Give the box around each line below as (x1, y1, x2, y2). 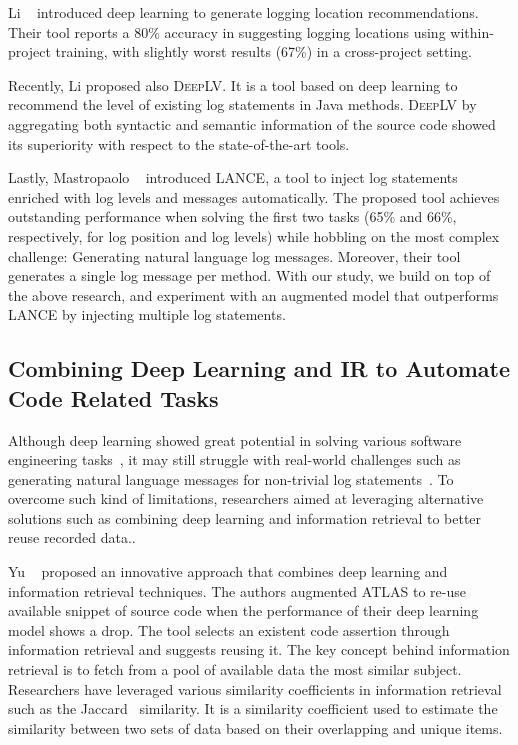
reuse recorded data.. (8, 527, 136, 548)
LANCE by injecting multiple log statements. (8, 304, 286, 325)
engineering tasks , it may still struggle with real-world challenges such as (8, 449, 461, 470)
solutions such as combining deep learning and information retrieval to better (8, 507, 482, 528)
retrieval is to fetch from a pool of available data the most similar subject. (8, 659, 462, 680)
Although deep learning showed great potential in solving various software (8, 429, 462, 450)
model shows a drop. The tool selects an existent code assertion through (8, 619, 450, 640)
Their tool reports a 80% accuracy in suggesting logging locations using (8, 21, 446, 42)
